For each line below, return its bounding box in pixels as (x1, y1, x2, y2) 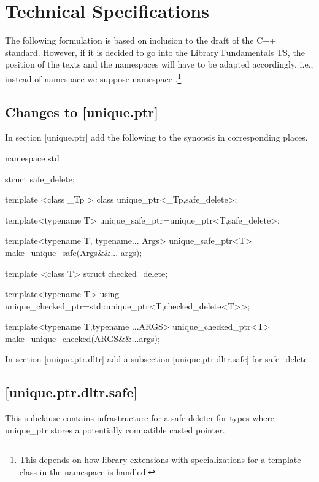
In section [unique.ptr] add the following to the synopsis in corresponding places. (5, 131, 308, 144)
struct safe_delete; (5, 172, 75, 185)
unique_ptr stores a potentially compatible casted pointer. (5, 423, 225, 436)
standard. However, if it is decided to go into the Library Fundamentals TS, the (5, 45, 305, 58)
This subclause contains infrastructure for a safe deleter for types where (5, 411, 275, 424)
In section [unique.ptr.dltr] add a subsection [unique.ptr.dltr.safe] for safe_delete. (5, 352, 310, 365)
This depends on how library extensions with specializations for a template (19, 453, 301, 466)
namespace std (5, 151, 60, 164)
